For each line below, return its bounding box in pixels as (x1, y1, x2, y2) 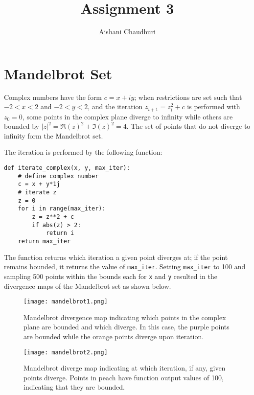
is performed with (187, 101, 240, 112)
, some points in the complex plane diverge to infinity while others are (22, 111, 233, 121)
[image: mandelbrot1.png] (23, 298, 108, 305)
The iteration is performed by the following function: (4, 147, 162, 157)
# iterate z (18, 189, 57, 196)
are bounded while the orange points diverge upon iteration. (23, 331, 204, 341)
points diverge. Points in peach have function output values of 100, (23, 372, 224, 382)
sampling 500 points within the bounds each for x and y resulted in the (4, 271, 217, 281)
